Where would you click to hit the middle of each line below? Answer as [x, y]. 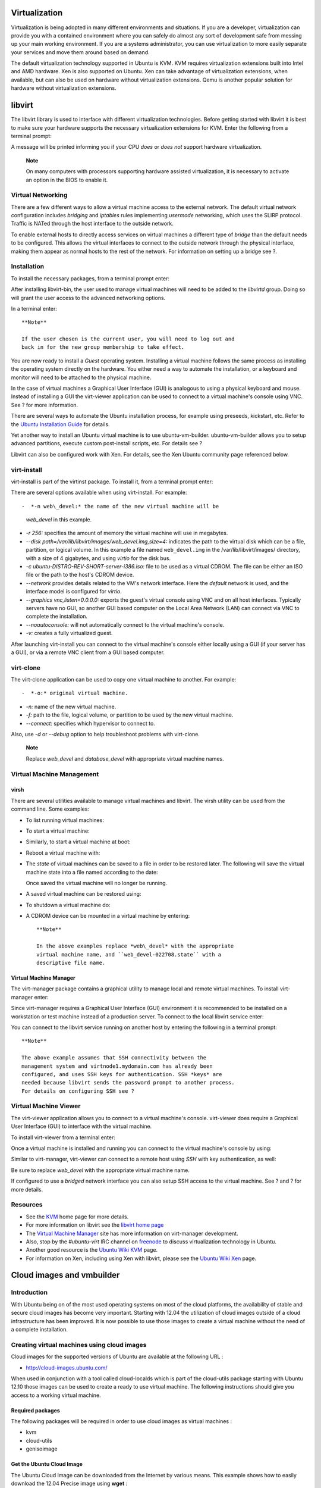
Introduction [29, 1293]
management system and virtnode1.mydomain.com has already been [117, 1066]
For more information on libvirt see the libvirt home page [95, 1225]
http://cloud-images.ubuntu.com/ [67, 1367]
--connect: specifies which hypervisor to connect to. [91, 723]
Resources [27, 1205]
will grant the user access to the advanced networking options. [88, 298]
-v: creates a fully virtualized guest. [69, 633]
